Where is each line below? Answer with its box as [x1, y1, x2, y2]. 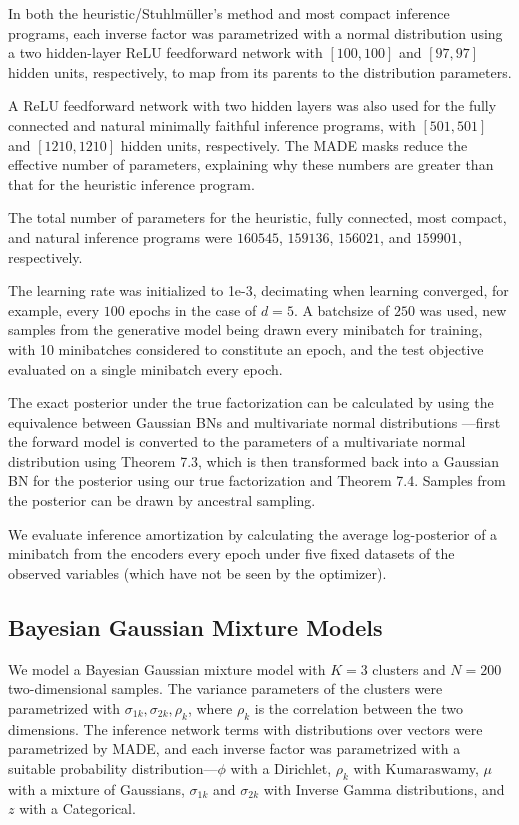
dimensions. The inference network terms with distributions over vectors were [8, 718, 483, 739]
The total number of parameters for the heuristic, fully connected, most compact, [8, 207, 507, 228]
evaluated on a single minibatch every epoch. [8, 358, 283, 379]
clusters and [372, 658, 446, 679]
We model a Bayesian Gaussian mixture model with [8, 658, 326, 679]
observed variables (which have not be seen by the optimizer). [8, 562, 387, 583]
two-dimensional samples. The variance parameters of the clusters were [8, 678, 443, 699]
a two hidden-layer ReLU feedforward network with [8, 42, 323, 63]
